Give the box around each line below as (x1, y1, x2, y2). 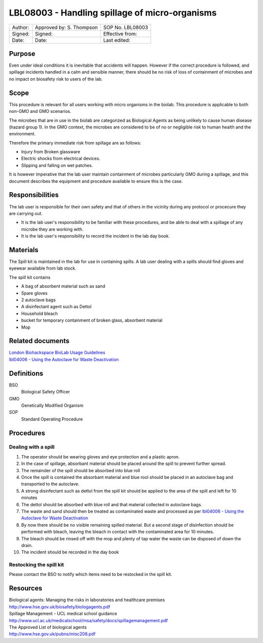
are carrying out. (9, 210, 43, 216)
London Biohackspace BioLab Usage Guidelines (9, 349, 106, 355)
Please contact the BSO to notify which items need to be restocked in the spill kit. (9, 571, 172, 577)
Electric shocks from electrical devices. (21, 156, 100, 162)
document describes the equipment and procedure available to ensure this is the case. (9, 178, 183, 184)
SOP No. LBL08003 (103, 24, 149, 31)
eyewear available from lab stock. (9, 265, 76, 271)
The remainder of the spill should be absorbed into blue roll (21, 467, 140, 473)
